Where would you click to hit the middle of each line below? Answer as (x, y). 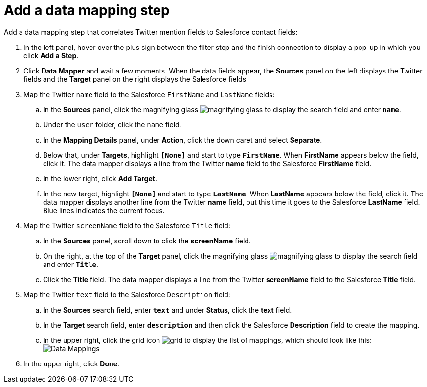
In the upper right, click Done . (72, 363)
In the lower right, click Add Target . (100, 178)
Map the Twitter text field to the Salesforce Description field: (127, 294)
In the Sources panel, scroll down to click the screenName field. (147, 241)
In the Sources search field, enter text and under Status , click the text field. (168, 310)
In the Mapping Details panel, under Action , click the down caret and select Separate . (183, 140)
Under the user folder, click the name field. (112, 124)
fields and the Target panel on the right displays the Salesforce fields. (136, 79)
